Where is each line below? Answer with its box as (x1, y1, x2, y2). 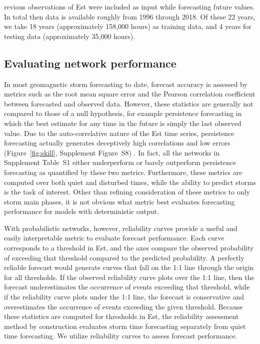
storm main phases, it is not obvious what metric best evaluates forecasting (4, 196, 235, 206)
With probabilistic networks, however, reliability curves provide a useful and (4, 222, 237, 233)
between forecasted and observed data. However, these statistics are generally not (4, 98, 253, 108)
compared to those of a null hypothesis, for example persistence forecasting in (4, 108, 242, 118)
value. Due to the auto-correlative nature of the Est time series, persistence (4, 127, 234, 138)
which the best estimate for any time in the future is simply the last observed (4, 117, 241, 128)
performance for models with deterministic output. (4, 206, 159, 216)
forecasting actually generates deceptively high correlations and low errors (4, 137, 230, 148)
